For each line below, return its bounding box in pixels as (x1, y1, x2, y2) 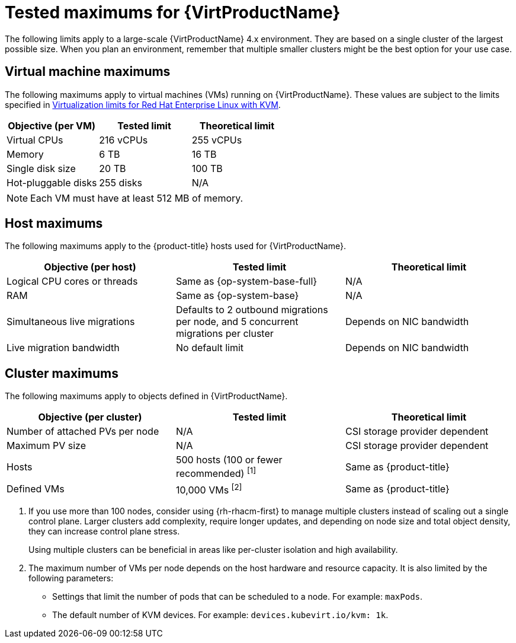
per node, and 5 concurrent (175, 316, 299, 328)
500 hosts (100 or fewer (175, 454, 283, 466)
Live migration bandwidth (7, 342, 120, 354)
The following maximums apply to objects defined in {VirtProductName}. (5, 391, 288, 402)
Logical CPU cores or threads (7, 275, 138, 288)
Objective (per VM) (8, 119, 96, 132)
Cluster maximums (5, 365, 118, 381)
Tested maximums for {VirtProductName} (5, 2, 341, 23)
